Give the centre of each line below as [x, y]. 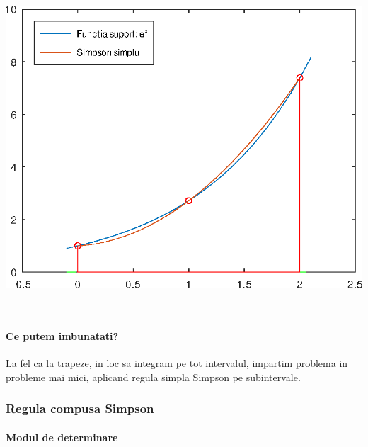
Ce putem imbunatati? [62, 335]
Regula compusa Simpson [80, 408]
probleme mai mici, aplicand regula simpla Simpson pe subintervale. [153, 377]
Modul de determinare [62, 437]
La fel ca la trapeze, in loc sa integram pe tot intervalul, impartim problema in [177, 363]
